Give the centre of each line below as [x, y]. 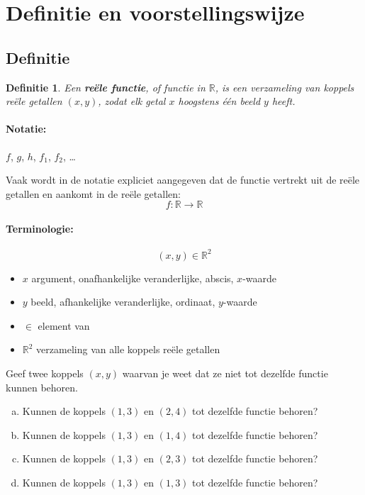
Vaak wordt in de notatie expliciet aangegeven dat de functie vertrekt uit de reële [183, 180]
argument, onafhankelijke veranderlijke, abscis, [133, 278]
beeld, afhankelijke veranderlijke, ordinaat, [123, 302]
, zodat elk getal [132, 101]
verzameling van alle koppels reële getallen [128, 349]
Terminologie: [40, 228]
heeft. [283, 101]
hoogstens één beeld [219, 101]
